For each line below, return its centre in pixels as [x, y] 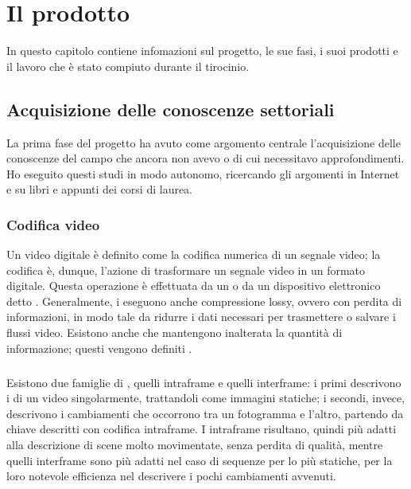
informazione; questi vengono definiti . [99, 348]
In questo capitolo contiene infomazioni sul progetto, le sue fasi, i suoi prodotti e [202, 51]
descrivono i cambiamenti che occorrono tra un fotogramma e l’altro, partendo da [205, 413]
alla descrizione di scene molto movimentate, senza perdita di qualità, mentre [195, 445]
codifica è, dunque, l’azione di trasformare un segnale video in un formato [186, 270]
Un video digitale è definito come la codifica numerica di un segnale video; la [194, 254]
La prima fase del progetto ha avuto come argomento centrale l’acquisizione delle [204, 142]
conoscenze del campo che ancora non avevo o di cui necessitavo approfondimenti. [205, 158]
